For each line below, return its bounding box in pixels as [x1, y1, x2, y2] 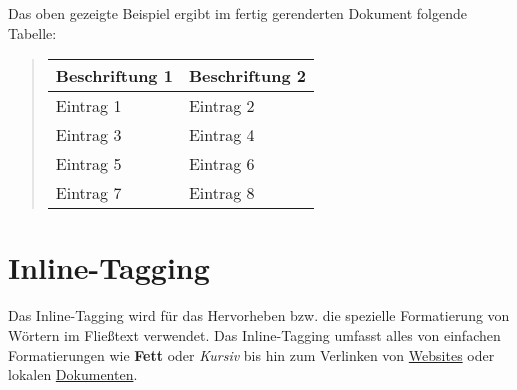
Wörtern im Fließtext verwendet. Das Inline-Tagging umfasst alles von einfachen [8, 324, 501, 345]
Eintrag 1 [55, 94, 122, 118]
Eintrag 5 [55, 152, 122, 176]
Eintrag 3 [55, 123, 122, 147]
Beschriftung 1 [55, 64, 173, 88]
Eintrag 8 [188, 181, 255, 205]
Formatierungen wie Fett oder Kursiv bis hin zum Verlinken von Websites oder [8, 344, 495, 365]
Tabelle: [8, 22, 57, 43]
